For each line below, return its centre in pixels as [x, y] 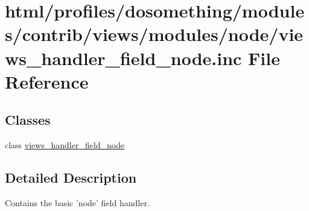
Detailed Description [71, 178]
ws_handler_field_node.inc [123, 58]
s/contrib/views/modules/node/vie [154, 34]
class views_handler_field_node [65, 145]
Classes [28, 120]
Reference [47, 81]
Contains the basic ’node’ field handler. [77, 202]
